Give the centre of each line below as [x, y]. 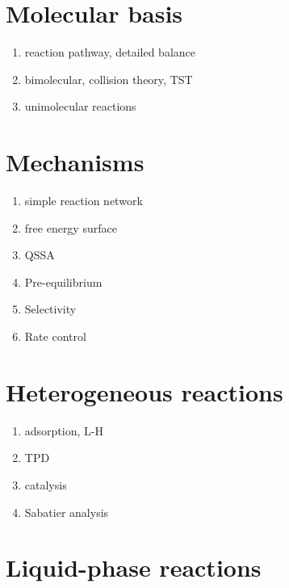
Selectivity [50, 309]
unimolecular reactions [80, 106]
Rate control [55, 336]
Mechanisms [75, 162]
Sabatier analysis [67, 512]
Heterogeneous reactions [144, 391]
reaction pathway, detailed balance [110, 52]
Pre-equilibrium [63, 281]
